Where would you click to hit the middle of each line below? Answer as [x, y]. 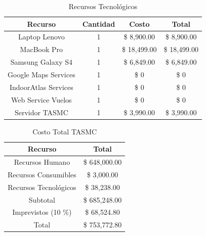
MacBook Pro [42, 49]
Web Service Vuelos [42, 99]
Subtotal [42, 199]
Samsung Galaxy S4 [41, 62]
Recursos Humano [42, 162]
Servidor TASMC [41, 112]
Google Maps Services [42, 74]
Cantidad [99, 23]
